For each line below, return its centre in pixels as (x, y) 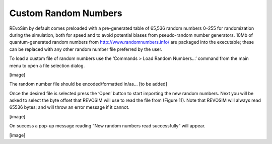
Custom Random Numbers (66, 13)
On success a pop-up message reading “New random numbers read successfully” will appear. (108, 126)
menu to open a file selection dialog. (47, 65)
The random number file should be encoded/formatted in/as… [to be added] (88, 84)
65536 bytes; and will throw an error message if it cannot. (69, 107)
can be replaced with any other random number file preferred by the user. (86, 49)
